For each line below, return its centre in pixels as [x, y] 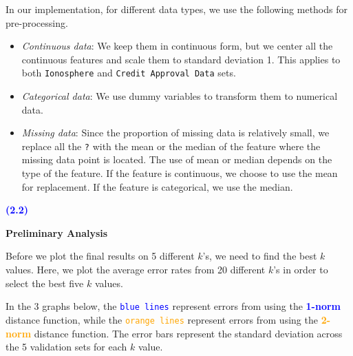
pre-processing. [37, 22]
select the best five [45, 283]
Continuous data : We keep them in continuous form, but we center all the [177, 46]
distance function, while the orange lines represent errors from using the [162, 319]
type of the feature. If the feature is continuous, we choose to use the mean [180, 173]
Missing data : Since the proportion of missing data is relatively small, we [175, 133]
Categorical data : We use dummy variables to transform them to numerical [180, 96]
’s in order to [301, 270]
